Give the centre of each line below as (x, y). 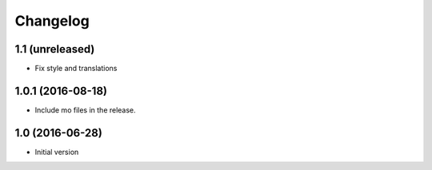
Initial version (57, 152)
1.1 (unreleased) (55, 49)
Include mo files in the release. (85, 110)
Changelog (52, 21)
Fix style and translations (76, 69)
